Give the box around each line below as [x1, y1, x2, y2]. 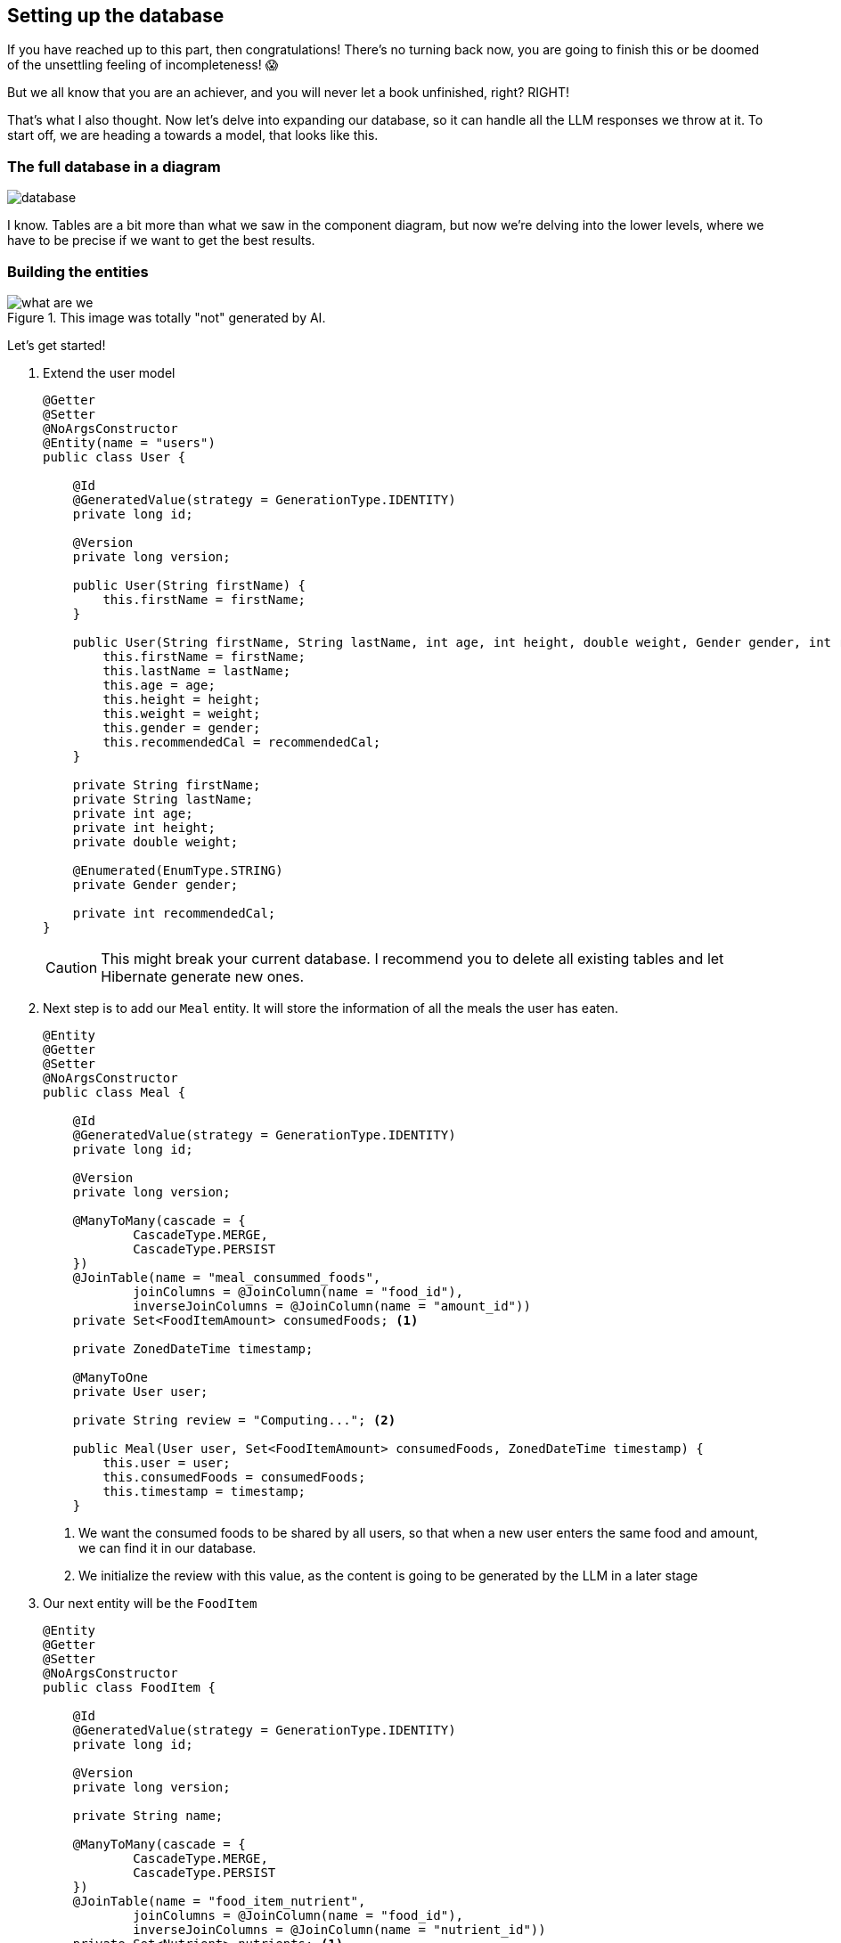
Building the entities [7, 262, 149, 281]
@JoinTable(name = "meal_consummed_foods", [72, 1269, 381, 1285]
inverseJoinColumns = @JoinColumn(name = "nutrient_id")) [133, 1922, 546, 1937]
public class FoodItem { [43, 1679, 216, 1694]
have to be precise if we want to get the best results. [7, 233, 315, 249]
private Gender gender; [72, 877, 239, 892]
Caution [45, 958, 98, 976]
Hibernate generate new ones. [101, 967, 305, 985]
